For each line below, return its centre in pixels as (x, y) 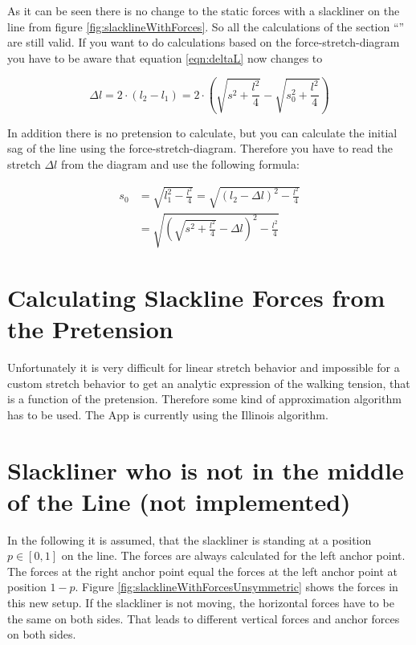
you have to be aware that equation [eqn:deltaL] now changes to (165, 57)
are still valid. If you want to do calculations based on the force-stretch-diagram (204, 42)
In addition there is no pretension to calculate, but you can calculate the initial (202, 132)
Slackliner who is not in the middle (206, 469)
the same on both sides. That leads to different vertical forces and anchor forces (204, 618)
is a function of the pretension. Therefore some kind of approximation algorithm (204, 399)
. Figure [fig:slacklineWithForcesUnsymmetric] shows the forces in (237, 587)
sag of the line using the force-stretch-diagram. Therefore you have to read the (200, 148)
